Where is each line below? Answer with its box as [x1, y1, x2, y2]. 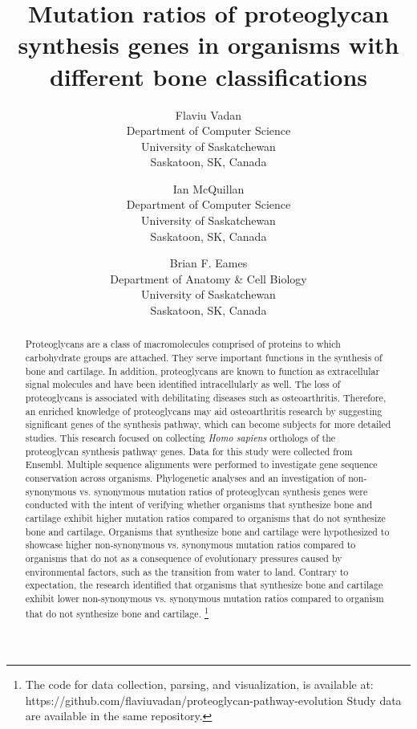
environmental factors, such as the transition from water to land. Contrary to [25, 564, 349, 578]
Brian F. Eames [169, 255, 248, 271]
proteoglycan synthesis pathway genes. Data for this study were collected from [25, 444, 353, 458]
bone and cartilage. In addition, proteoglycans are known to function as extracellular [25, 364, 380, 377]
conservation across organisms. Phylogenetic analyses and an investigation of [25, 470, 346, 484]
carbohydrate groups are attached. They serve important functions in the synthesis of [25, 351, 383, 364]
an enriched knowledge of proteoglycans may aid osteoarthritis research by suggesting [25, 404, 383, 417]
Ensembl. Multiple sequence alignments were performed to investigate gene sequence [25, 458, 378, 471]
